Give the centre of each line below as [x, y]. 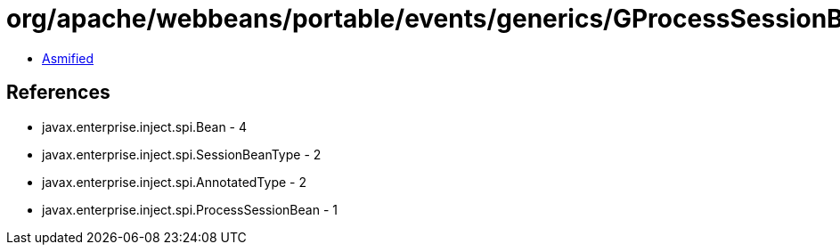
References [58, 93]
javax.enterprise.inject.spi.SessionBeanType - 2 [182, 154]
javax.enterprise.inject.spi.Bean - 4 [145, 126]
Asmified [68, 58]
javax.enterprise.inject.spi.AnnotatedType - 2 [174, 182]
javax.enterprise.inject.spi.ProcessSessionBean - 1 [190, 209]
